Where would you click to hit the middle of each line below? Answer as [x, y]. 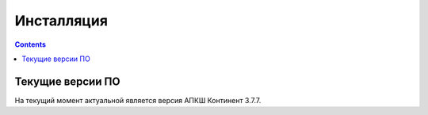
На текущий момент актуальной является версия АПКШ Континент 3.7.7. [138, 100]
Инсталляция [61, 21]
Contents [31, 44]
